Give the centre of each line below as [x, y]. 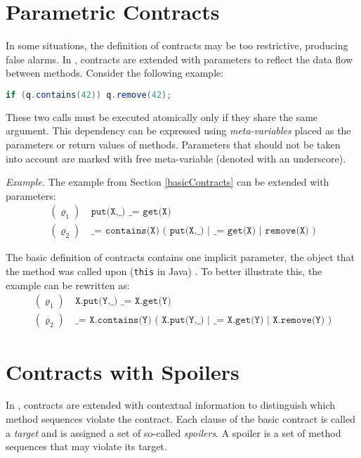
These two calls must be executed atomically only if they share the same [162, 116]
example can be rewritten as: [68, 285]
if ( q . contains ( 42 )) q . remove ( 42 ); [89, 95]
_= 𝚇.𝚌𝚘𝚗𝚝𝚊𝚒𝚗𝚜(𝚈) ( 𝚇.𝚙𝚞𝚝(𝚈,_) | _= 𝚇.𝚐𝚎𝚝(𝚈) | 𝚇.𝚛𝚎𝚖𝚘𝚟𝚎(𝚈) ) [204, 320]
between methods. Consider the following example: [115, 73]
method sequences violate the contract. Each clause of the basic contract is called [180, 419]
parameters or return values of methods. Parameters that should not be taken [173, 144]
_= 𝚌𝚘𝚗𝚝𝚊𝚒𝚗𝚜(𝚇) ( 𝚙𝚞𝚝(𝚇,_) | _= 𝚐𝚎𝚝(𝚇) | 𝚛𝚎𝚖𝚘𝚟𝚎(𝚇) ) [203, 231]
